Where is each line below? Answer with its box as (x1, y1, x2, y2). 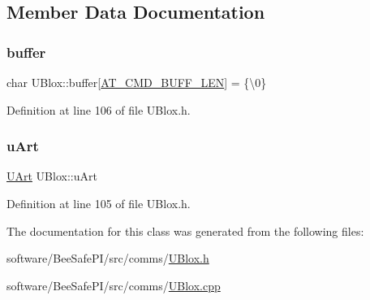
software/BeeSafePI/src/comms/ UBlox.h (6, 250, 209, 267)
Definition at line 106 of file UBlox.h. (6, 101, 191, 118)
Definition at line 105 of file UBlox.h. (6, 195, 191, 211)
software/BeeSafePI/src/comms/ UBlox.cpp (6, 276, 221, 293)
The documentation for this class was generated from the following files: (6, 222, 364, 239)
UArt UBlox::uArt (6, 167, 97, 185)
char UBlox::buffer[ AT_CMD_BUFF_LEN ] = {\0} (6, 74, 267, 90)
